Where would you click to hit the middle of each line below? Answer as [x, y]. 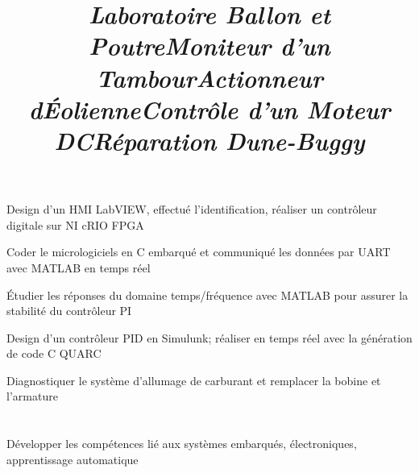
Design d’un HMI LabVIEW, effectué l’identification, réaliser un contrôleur [192, 209]
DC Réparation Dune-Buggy [209, 140]
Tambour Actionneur [209, 77]
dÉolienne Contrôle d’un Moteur [209, 109]
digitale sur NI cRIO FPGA [75, 224]
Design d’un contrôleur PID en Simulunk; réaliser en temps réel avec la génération [209, 337]
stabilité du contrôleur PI [69, 311]
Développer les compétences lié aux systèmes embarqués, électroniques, [182, 444]
